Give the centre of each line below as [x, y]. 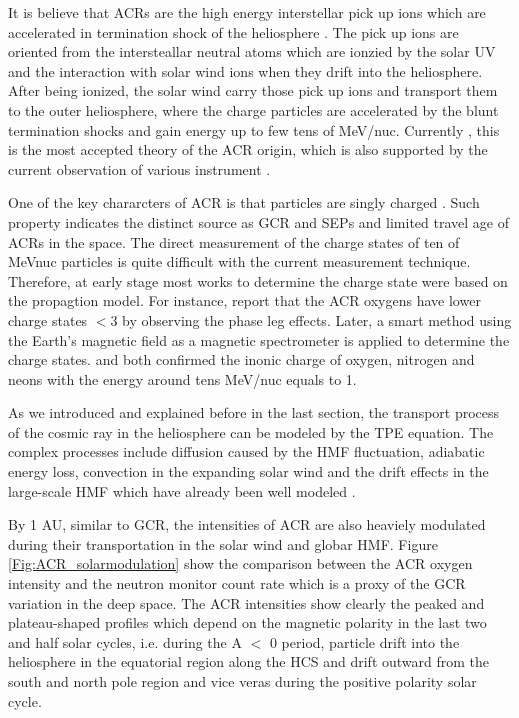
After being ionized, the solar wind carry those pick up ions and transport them [253, 90]
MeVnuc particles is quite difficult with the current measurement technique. [239, 261]
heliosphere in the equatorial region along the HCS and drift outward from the [249, 661]
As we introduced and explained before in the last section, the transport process [254, 412]
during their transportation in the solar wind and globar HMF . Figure [223, 543]
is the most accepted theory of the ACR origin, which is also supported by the [248, 149]
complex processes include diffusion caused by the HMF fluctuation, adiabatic [246, 451]
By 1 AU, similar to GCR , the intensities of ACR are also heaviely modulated [247, 524]
